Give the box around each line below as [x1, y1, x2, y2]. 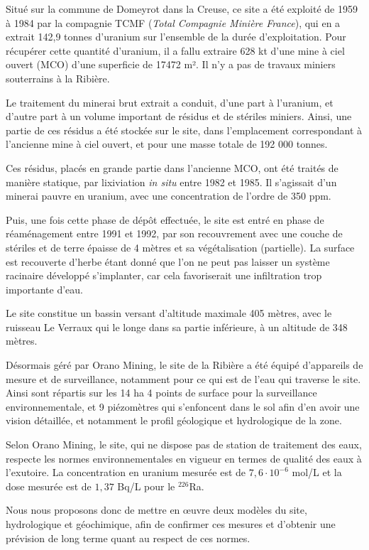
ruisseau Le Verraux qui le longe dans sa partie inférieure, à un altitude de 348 [6, 319, 348, 334]
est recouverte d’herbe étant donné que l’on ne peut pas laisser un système [6, 254, 330, 269]
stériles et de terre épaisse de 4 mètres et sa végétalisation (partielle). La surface [6, 239, 355, 254]
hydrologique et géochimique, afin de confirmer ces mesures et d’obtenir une [6, 517, 336, 531]
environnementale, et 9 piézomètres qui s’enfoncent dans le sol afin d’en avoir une [6, 399, 360, 414]
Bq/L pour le [117, 478, 175, 493]
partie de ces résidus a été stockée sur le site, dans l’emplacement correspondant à [6, 122, 362, 137]
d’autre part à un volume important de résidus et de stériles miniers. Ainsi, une [6, 109, 352, 124]
